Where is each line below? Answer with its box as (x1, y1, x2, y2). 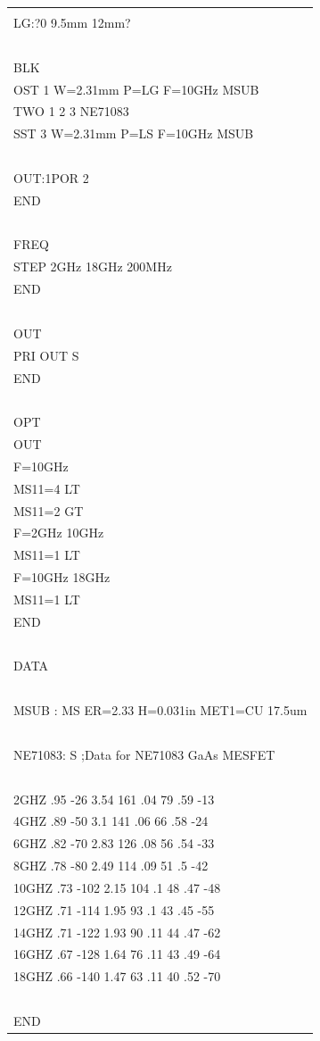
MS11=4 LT (13, 479, 80, 497)
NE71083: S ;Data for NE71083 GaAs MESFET (13, 745, 275, 763)
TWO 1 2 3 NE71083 (13, 102, 129, 121)
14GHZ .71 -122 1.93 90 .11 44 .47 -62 (13, 922, 221, 941)
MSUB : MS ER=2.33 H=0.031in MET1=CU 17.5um (13, 701, 308, 720)
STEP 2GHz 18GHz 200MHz (13, 257, 172, 276)
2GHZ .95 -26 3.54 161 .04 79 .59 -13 (13, 789, 215, 808)
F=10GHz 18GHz (13, 568, 111, 587)
